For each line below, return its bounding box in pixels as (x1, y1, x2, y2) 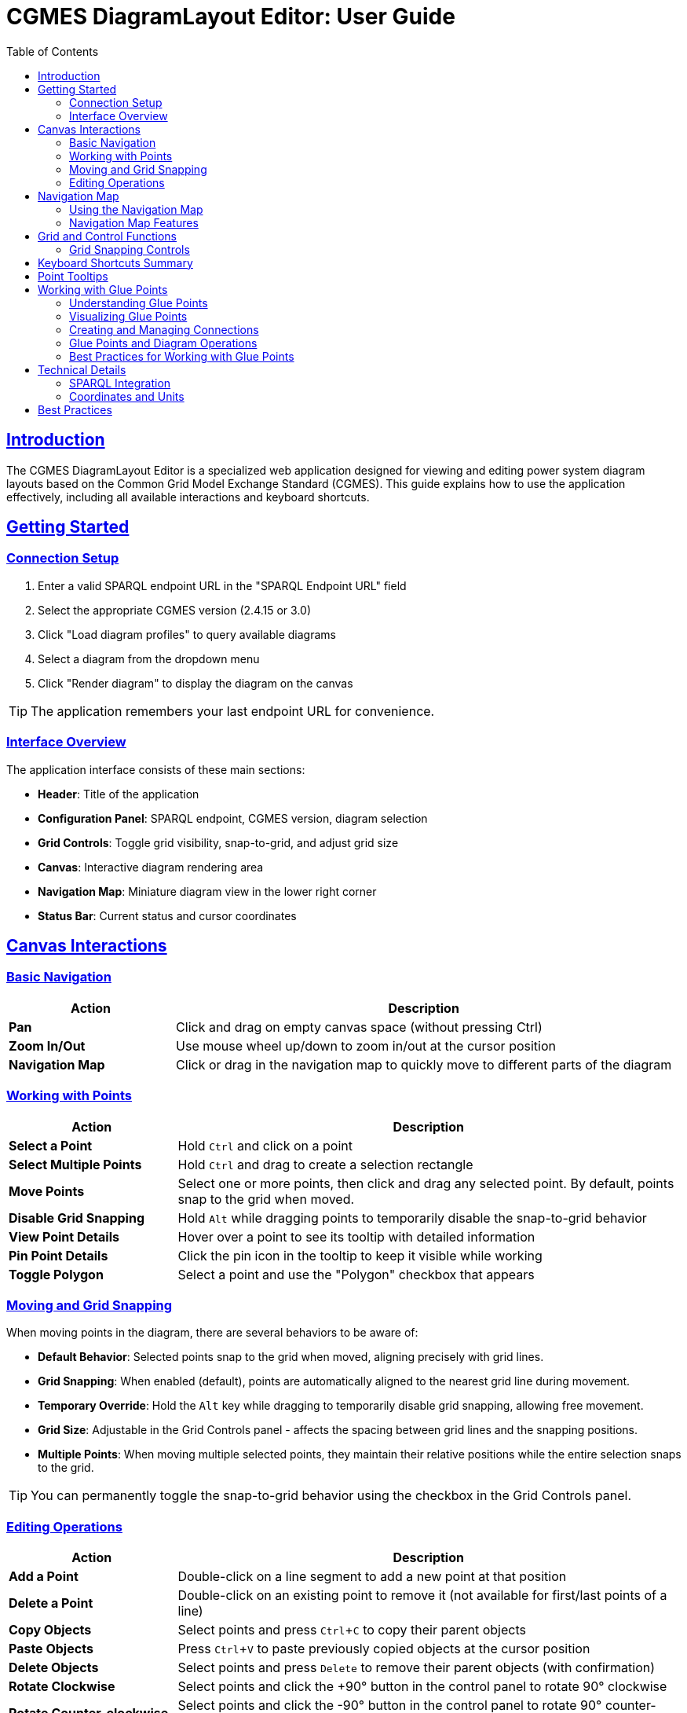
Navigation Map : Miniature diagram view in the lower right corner (38, 884, 377, 898)
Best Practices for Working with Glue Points (69, 349, 294, 363)
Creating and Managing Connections (69, 322, 259, 336)
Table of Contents (6, 44, 99, 58)
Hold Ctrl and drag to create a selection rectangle (177, 1156, 473, 1172)
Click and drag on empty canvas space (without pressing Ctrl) (176, 1018, 543, 1035)
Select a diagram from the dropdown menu (38, 651, 260, 666)
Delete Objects (9, 1660, 99, 1676)
